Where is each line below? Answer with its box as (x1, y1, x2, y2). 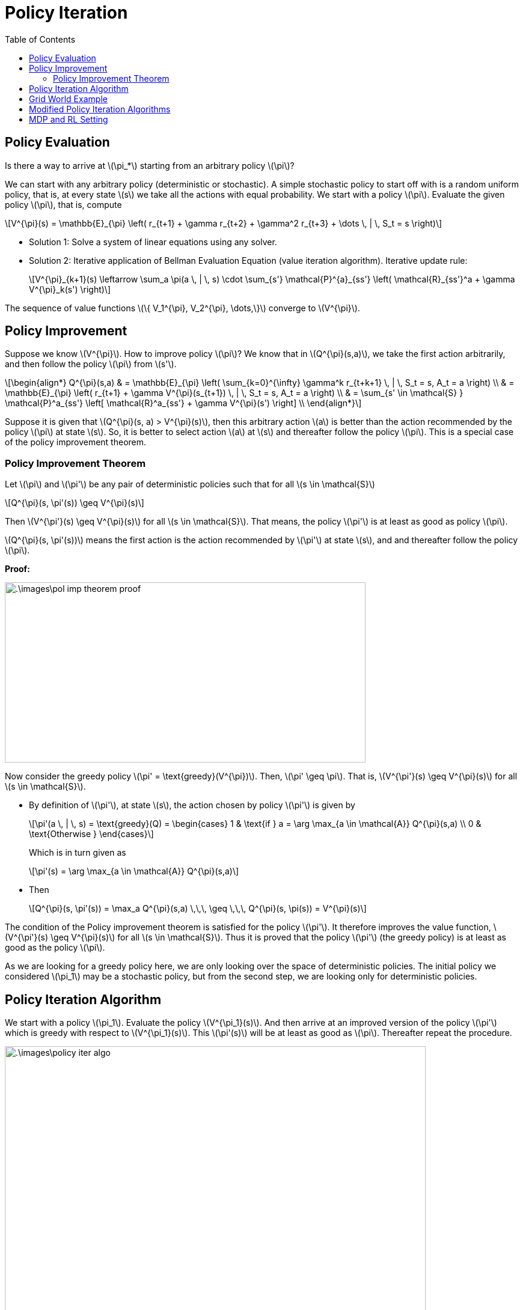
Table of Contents (5, 34, 76, 44)
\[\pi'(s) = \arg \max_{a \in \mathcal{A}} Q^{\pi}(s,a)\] (29, 866, 239, 877)
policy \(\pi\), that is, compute (5, 199, 122, 210)
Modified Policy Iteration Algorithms (29, 103, 171, 114)
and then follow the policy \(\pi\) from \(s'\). (5, 359, 177, 370)
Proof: (5, 564, 30, 574)
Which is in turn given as (29, 847, 126, 858)
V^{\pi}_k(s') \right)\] (29, 284, 111, 294)
